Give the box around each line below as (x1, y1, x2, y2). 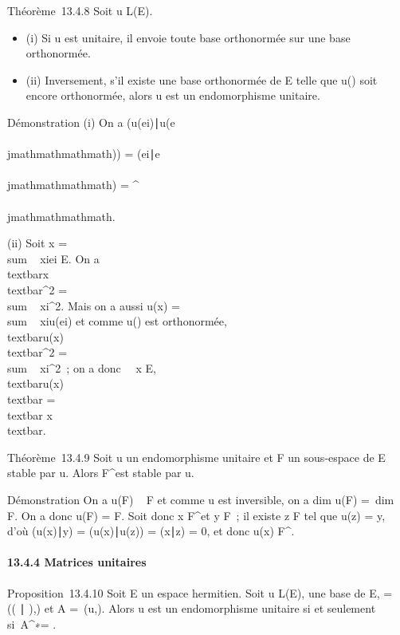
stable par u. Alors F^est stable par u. (7, 464, 194, 481)
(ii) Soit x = (7, 235, 68, 251)
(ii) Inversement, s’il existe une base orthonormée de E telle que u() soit (25, 71, 378, 88)
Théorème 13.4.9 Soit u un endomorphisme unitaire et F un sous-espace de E (7, 448, 386, 465)
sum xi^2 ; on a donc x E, (7, 359, 156, 376)
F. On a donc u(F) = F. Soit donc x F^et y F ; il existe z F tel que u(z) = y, (7, 507, 386, 523)
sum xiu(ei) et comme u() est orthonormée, (7, 313, 227, 329)
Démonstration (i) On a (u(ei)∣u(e (7, 113, 175, 130)
